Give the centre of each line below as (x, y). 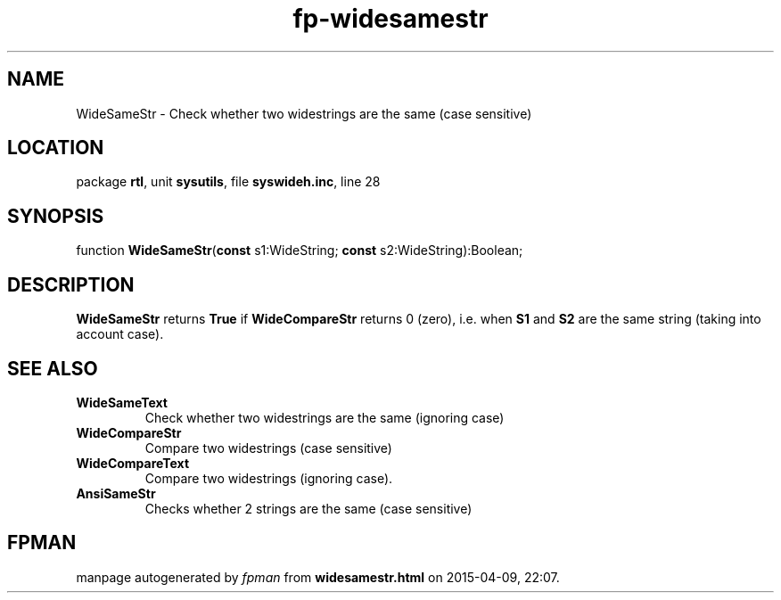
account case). (120, 334)
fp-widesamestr (390, 19)
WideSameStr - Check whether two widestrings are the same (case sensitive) (304, 113)
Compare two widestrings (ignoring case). (269, 478)
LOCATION (56, 148)
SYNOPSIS (56, 216)
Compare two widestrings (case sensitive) (268, 448)
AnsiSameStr (116, 493)
